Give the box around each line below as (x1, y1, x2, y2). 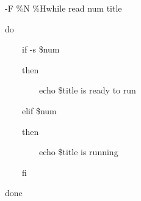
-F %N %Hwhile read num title (5, 2, 122, 14)
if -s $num (21, 43, 60, 56)
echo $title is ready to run (38, 84, 136, 97)
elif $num (21, 104, 57, 117)
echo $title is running (38, 145, 118, 158)
